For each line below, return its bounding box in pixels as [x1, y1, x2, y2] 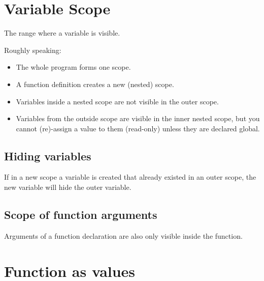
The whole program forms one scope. [16, 62, 131, 72]
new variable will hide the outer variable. [4, 182, 131, 192]
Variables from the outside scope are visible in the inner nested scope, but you [16, 113, 260, 124]
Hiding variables [4, 148, 91, 163]
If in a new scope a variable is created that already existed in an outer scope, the [4, 172, 256, 182]
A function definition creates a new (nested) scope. [16, 78, 174, 89]
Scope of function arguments [4, 207, 157, 222]
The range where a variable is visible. [4, 27, 120, 38]
